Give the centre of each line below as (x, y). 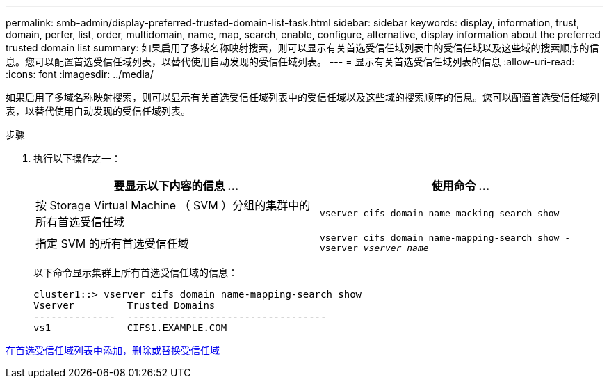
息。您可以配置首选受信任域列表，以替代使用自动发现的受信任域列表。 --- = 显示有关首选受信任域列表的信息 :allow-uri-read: (290, 62)
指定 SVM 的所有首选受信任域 (112, 243)
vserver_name (396, 248)
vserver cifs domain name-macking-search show (440, 213)
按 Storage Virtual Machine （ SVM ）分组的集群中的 (173, 205)
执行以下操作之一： (77, 158)
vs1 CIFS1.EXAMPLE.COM (130, 328)
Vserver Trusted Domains (124, 305)
